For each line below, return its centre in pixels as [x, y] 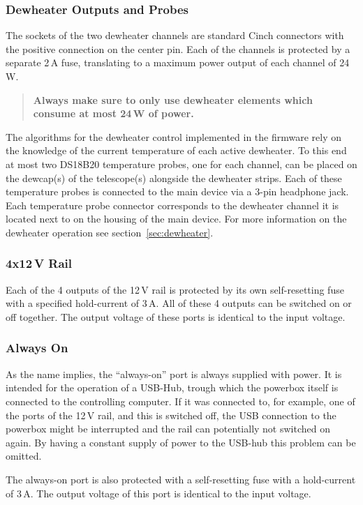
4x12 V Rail [39, 263]
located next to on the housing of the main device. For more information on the [176, 219]
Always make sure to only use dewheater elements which [173, 99]
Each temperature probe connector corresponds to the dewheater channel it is [172, 205]
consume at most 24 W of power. [113, 113]
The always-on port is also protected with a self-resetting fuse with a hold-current [181, 479]
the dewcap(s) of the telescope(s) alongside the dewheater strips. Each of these [174, 178]
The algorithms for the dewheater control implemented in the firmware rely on [173, 136]
